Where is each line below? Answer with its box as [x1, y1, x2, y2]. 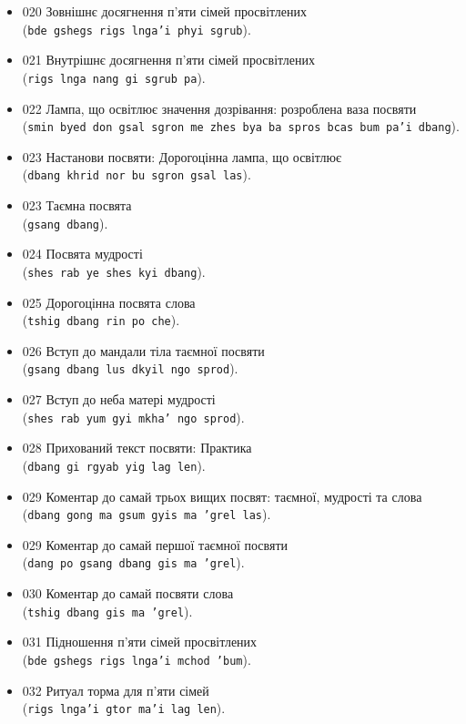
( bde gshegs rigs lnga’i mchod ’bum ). [22, 649, 251, 668]
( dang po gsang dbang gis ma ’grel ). [22, 553, 245, 572]
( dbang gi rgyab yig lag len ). [22, 455, 206, 474]
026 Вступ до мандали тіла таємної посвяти [22, 341, 265, 360]
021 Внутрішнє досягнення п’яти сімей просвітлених [22, 50, 316, 69]
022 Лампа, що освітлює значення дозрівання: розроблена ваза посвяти [22, 98, 417, 117]
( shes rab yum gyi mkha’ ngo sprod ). [22, 407, 245, 426]
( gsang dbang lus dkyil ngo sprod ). [22, 359, 238, 378]
